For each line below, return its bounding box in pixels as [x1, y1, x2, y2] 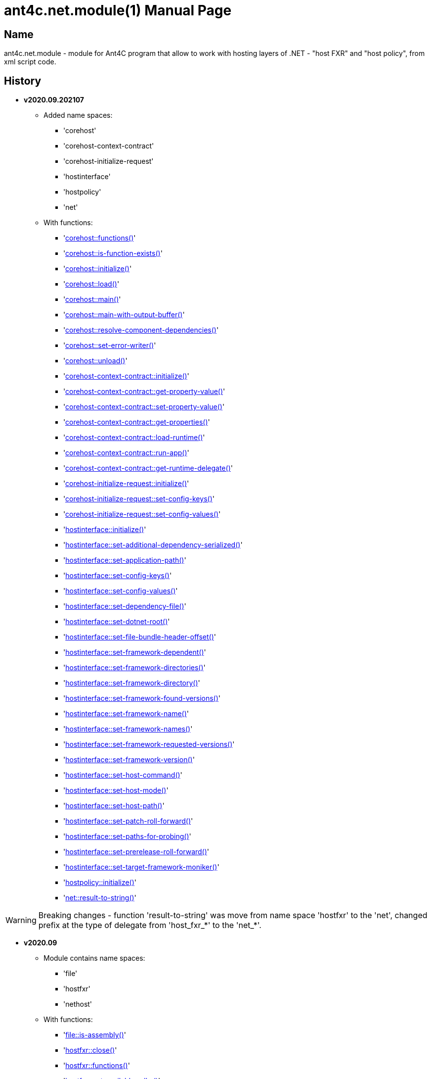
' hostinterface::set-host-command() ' [63, 771, 182, 780]
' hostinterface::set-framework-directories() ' [63, 663, 206, 672]
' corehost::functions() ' [63, 234, 136, 243]
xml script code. [4, 57, 56, 66]
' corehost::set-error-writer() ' [63, 341, 156, 350]
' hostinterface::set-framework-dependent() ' [63, 648, 206, 657]
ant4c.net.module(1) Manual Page [4, 2, 232, 19]
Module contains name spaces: [43, 954, 145, 963]
